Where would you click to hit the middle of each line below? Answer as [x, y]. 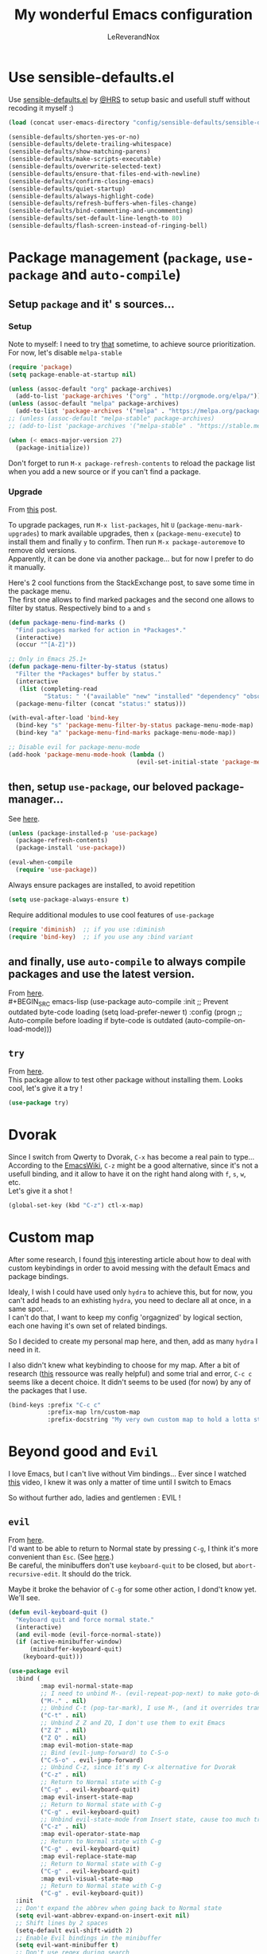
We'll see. [24, 1597]
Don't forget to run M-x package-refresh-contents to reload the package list [132, 463]
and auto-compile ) [121, 275]
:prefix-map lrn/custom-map [94, 1412]
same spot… [29, 1309]
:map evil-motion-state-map [87, 1745]
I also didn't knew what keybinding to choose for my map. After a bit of [124, 1365]
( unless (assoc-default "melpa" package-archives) [94, 404]
